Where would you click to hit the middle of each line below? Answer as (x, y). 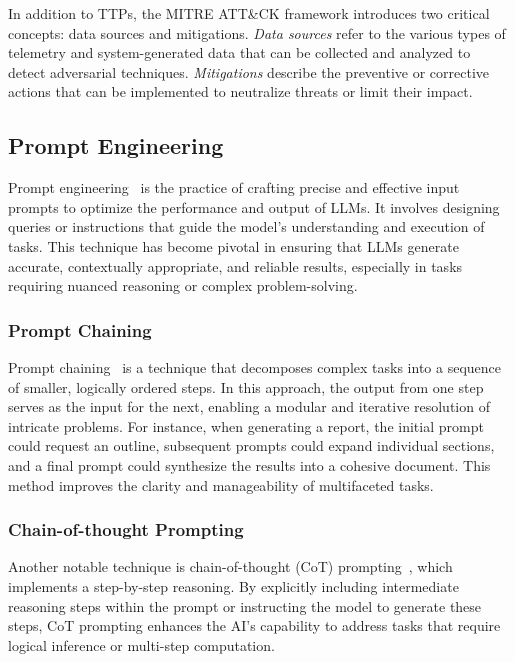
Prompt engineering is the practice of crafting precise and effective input (234, 187)
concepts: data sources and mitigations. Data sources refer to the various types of (257, 32)
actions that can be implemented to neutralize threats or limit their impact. (240, 91)
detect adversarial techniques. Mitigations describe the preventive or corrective (249, 71)
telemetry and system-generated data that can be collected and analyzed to (239, 52)
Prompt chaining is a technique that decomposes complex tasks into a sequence (254, 366)
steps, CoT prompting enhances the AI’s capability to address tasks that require (254, 625)
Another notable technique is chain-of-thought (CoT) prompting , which (230, 566)
